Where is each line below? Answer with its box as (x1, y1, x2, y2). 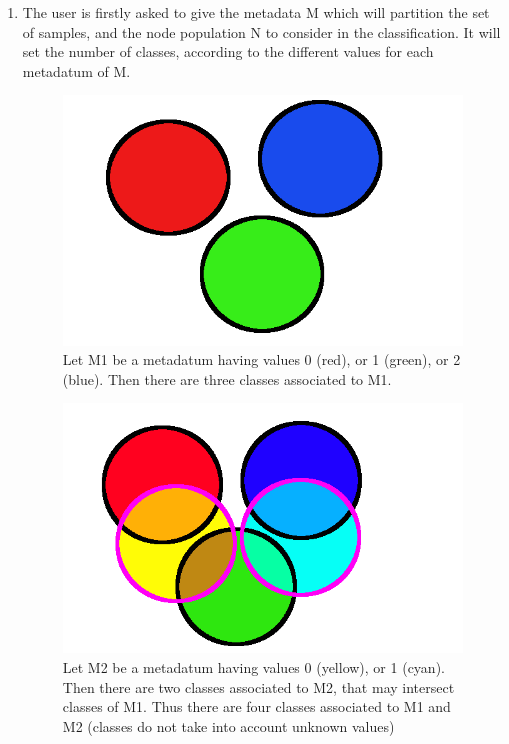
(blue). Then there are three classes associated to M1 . (62, 368, 392, 389)
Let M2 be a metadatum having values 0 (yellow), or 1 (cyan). (62, 657, 445, 677)
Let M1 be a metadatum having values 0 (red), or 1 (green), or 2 (62, 349, 461, 370)
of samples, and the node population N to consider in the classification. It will (22, 21, 501, 42)
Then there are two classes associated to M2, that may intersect (62, 676, 455, 697)
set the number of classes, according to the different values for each (22, 41, 434, 62)
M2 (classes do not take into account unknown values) (62, 715, 395, 736)
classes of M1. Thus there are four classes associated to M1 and (62, 696, 451, 717)
